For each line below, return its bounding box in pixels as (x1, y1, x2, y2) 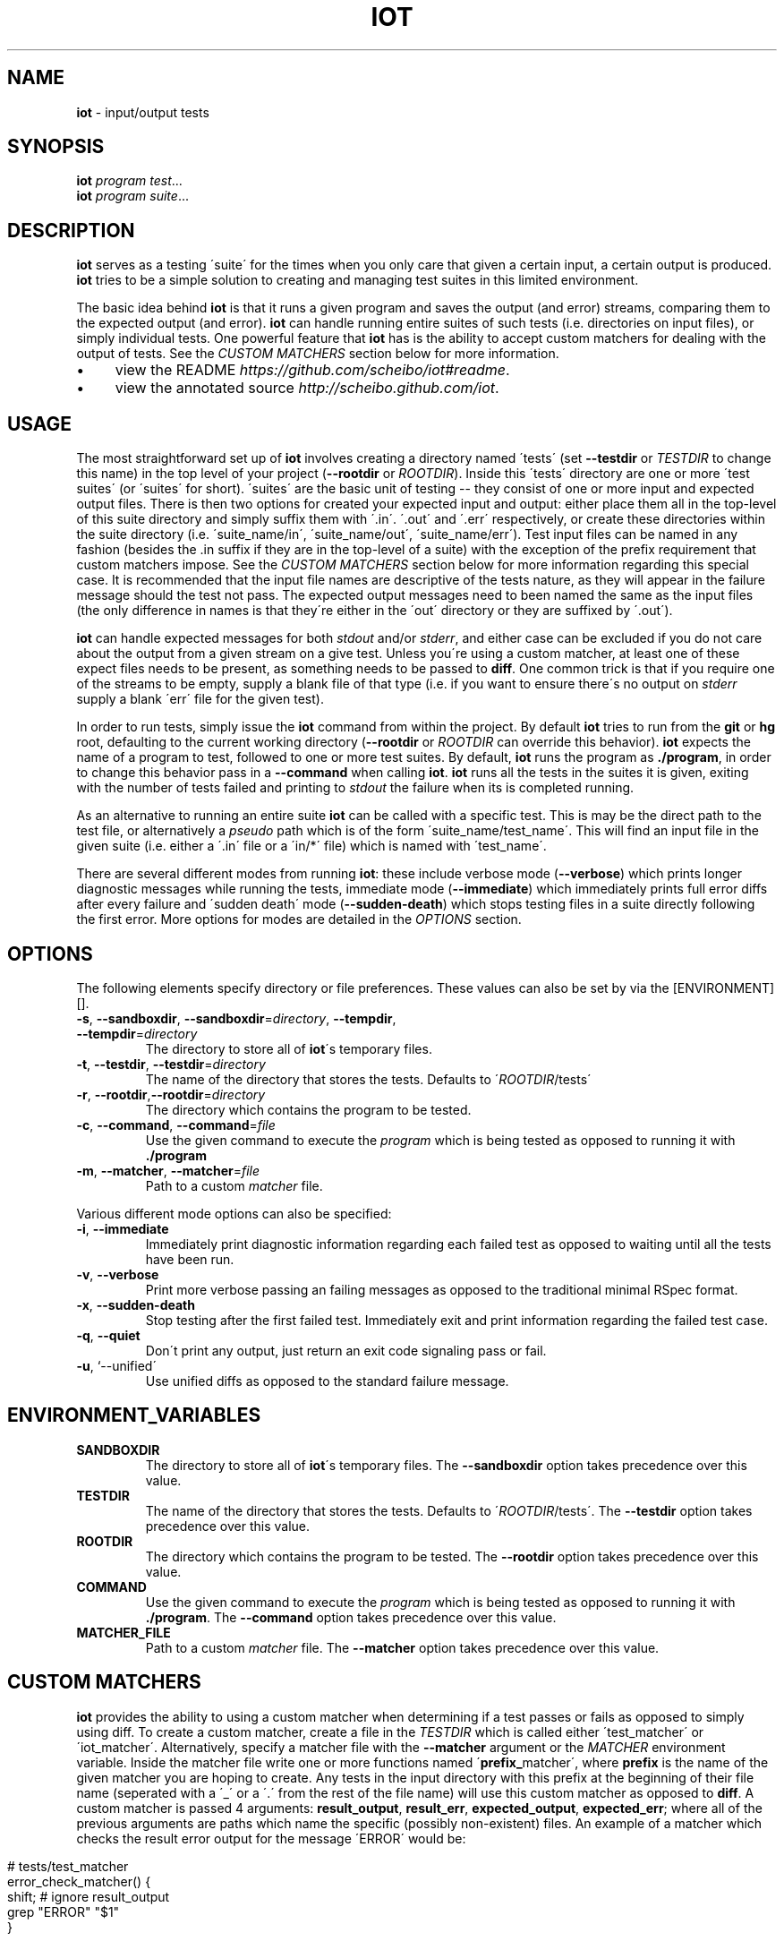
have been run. (145, 1251, 234, 1267)
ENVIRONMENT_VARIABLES (7, 1404, 261, 1427)
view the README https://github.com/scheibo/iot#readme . (115, 361, 510, 380)
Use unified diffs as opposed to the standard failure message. (145, 1372, 509, 1389)
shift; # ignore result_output (7, 1888, 170, 1904)
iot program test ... (76, 173, 183, 189)
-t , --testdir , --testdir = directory (76, 1056, 266, 1072)
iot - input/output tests (76, 104, 209, 120)
